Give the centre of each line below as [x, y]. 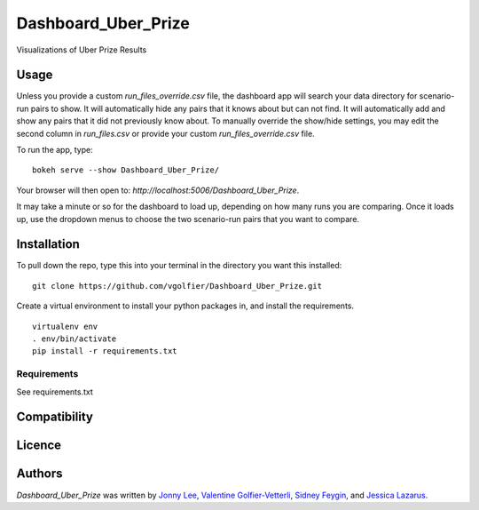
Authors [39, 474]
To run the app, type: [55, 150]
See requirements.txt [55, 392]
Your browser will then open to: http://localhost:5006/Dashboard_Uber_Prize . [158, 190]
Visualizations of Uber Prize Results [82, 50]
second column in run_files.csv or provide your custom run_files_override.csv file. [165, 133]
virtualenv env [65, 326]
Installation [48, 244]
